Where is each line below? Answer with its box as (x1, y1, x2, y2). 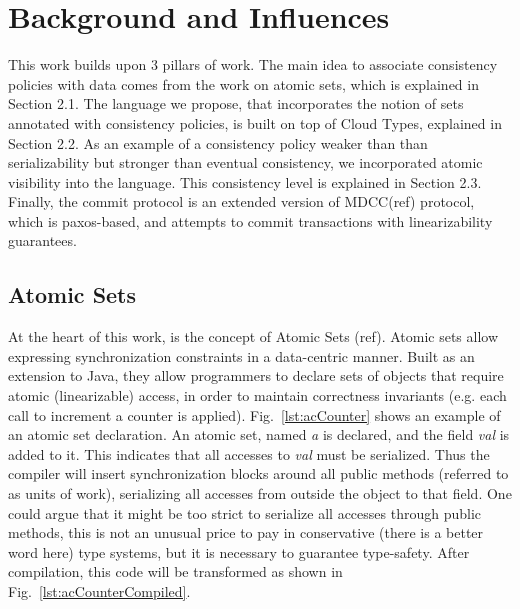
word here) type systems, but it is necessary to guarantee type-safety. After (8, 541, 470, 562)
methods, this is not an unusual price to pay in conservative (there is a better (8, 522, 484, 543)
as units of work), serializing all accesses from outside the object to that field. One (8, 483, 512, 504)
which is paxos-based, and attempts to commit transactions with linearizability (8, 210, 493, 231)
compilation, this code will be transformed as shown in (8, 561, 343, 582)
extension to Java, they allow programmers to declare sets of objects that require (8, 365, 504, 386)
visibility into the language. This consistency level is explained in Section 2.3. (8, 171, 482, 192)
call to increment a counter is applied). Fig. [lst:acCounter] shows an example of (8, 404, 501, 425)
